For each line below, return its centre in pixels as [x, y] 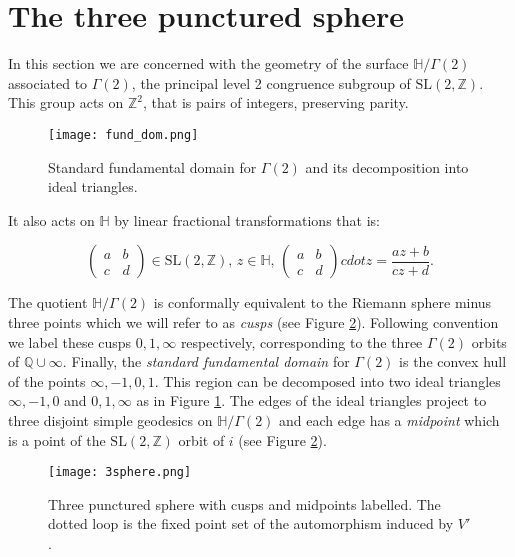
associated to [48, 82]
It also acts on [51, 219]
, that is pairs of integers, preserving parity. [276, 102]
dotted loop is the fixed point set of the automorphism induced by [251, 523]
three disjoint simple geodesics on [110, 419]
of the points [47, 380]
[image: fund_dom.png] [123, 134]
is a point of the [57, 439]
